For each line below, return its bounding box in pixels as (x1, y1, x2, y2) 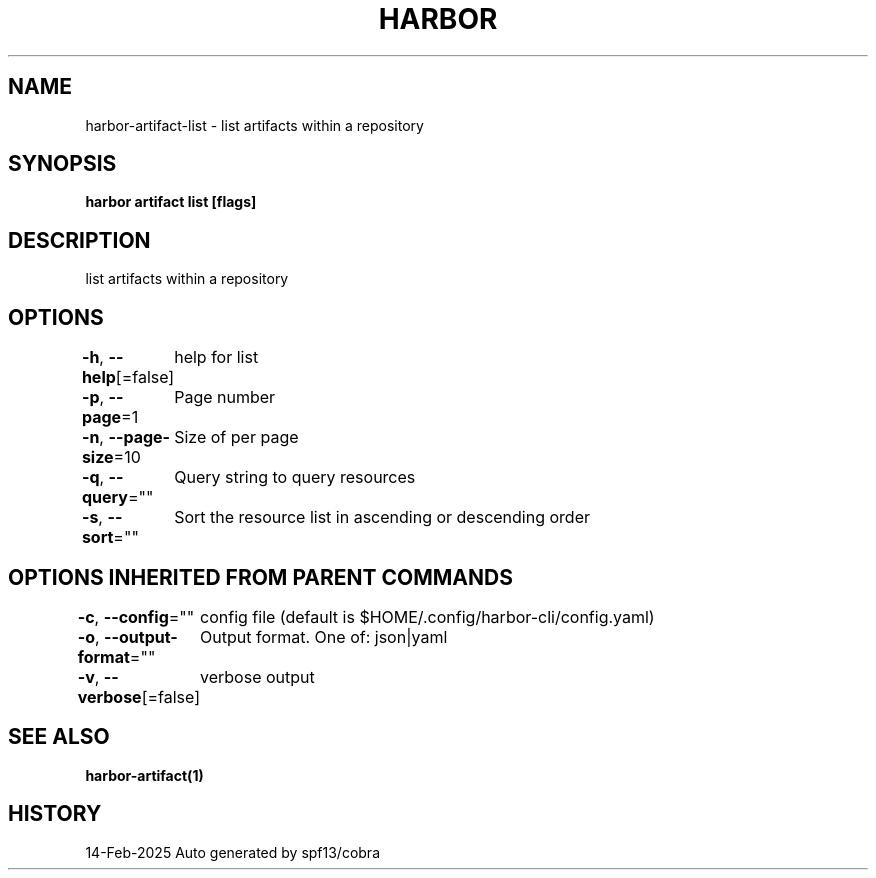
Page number (174, 387, 276, 408)
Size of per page (174, 427, 299, 448)
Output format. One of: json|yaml (200, 626, 448, 647)
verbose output (200, 666, 315, 687)
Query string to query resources (174, 467, 416, 488)
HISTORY (8, 801, 102, 827)
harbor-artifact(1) (85, 766, 204, 784)
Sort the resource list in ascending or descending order (174, 507, 590, 528)
